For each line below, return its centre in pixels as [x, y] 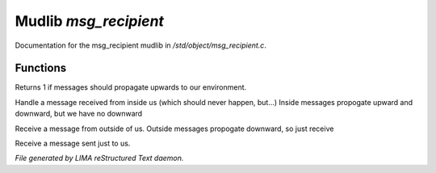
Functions [41, 68]
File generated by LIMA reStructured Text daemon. [99, 158]
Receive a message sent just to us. [73, 143]
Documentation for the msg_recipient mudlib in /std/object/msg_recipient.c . [140, 45]
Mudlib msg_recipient [90, 21]
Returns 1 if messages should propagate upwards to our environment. [131, 87]
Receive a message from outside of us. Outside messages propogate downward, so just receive [174, 129]
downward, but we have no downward [79, 114]
